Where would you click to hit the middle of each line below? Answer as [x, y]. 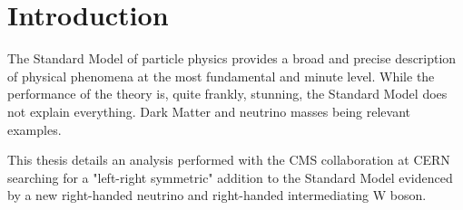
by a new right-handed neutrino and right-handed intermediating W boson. [217, 195]
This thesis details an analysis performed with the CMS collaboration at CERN [229, 160]
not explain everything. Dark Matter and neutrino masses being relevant [209, 111]
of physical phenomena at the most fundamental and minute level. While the [221, 76]
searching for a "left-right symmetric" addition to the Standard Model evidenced [230, 177]
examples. [34, 129]
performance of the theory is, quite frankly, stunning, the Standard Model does [227, 94]
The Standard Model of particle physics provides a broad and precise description [232, 58]
